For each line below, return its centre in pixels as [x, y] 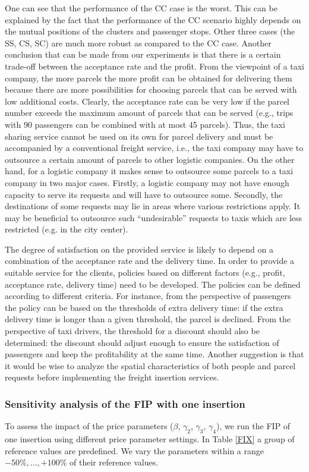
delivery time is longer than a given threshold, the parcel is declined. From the [148, 319]
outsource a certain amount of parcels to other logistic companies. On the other [150, 159]
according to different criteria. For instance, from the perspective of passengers [148, 296]
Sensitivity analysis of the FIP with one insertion [125, 403]
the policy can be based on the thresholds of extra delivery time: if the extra [144, 307]
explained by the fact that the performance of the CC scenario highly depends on [153, 19]
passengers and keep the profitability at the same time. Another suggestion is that [154, 354]
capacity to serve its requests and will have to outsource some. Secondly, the [144, 194]
